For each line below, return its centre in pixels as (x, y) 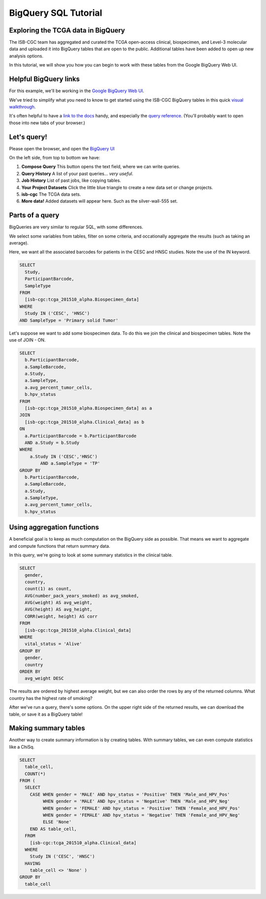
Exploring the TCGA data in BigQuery (67, 30)
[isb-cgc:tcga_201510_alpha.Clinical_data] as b (85, 422)
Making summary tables (47, 728)
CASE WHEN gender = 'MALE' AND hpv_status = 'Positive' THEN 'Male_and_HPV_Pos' (130, 794)
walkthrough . (22, 106)
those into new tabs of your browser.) (47, 123)
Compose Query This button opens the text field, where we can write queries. (101, 167)
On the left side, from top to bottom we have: (55, 157)
